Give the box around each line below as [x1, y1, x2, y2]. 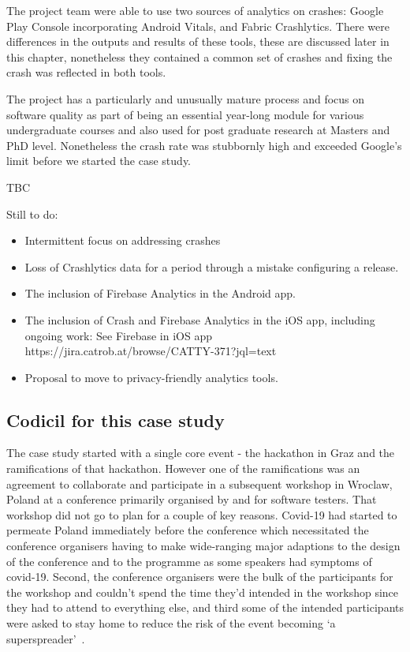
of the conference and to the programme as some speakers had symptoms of [6, 553, 372, 569]
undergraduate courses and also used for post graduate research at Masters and [6, 122, 390, 138]
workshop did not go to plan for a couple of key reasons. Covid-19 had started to [6, 506, 397, 523]
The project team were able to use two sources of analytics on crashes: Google [6, 2, 384, 18]
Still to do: [6, 205, 58, 222]
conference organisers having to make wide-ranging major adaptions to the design [6, 538, 401, 554]
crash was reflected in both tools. [6, 64, 166, 81]
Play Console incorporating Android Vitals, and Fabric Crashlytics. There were [6, 17, 389, 34]
